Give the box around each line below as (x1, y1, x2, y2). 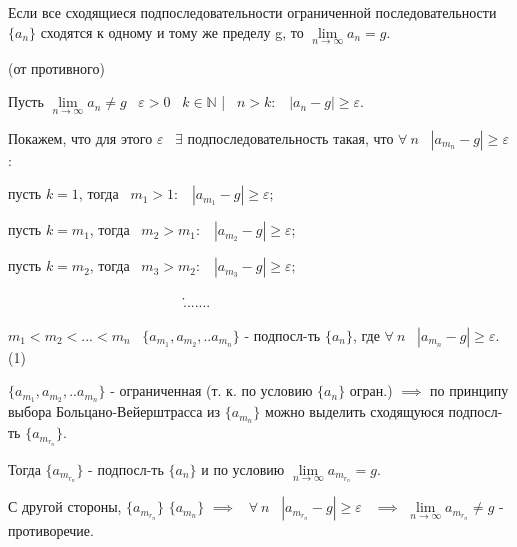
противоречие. (8, 520, 94, 541)
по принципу (430, 380, 509, 401)
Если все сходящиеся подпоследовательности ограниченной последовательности (8, 2, 497, 22)
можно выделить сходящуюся (265, 401, 444, 422)
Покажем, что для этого (8, 127, 153, 148)
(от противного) (8, 57, 105, 78)
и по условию (201, 458, 285, 479)
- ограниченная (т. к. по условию (110, 380, 313, 401)
